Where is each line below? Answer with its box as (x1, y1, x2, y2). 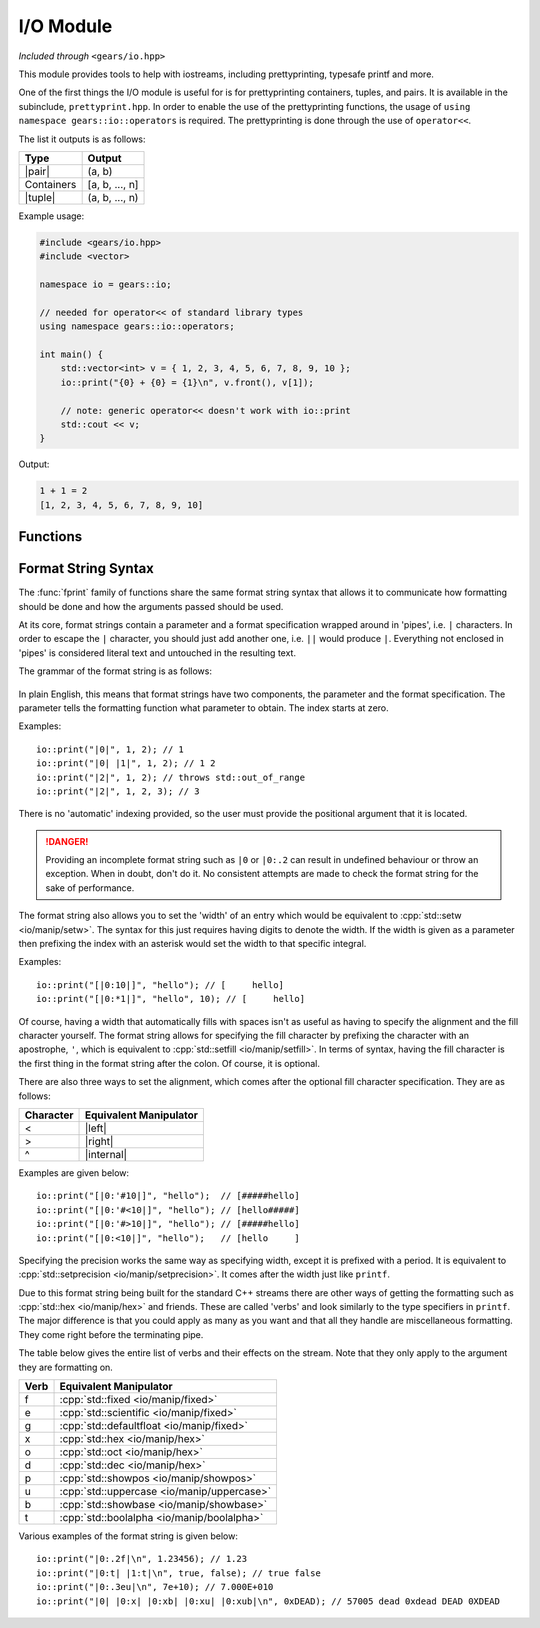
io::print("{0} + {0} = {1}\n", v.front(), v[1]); (60, 376, 314, 388)
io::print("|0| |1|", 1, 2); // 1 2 (36, 758, 216, 769)
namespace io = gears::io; (39, 279, 172, 290)
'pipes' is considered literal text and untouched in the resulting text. (18, 646, 297, 659)
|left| (85, 1121, 107, 1135)
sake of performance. (45, 881, 135, 894)
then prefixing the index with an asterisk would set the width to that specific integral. (18, 938, 367, 950)
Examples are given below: (18, 1166, 130, 1179)
